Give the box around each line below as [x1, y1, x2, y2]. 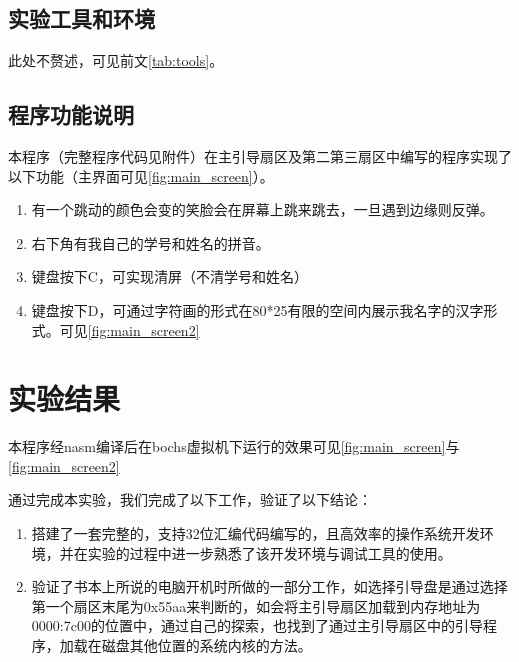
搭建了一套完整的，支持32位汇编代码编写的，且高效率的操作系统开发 [31, 523, 480, 544]
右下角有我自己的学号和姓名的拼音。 [31, 232, 270, 253]
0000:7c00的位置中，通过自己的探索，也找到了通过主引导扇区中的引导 [31, 615, 483, 636]
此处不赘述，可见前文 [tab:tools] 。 [8, 50, 224, 71]
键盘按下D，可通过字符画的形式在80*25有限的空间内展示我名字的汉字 [31, 299, 484, 320]
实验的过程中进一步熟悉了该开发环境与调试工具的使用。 [87, 542, 452, 563]
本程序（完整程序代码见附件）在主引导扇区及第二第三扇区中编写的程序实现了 [8, 146, 512, 166]
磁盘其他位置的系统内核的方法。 [101, 635, 312, 656]
